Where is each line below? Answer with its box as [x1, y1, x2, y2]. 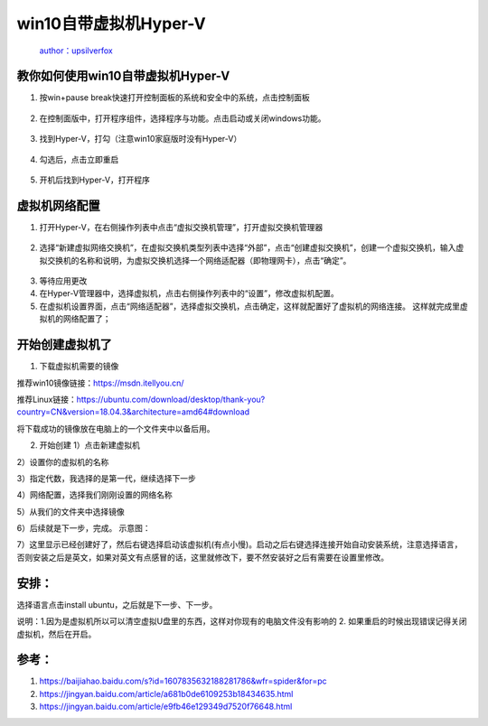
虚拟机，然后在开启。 [16, 628, 97, 639]
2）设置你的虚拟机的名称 [16, 456, 109, 467]
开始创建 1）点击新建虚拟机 [39, 440, 140, 451]
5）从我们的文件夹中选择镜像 [16, 506, 126, 517]
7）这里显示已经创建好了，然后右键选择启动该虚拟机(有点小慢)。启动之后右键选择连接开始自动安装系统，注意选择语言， [16, 539, 463, 550]
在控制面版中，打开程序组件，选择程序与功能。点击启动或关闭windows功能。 [39, 113, 326, 124]
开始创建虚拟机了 [16, 337, 112, 352]
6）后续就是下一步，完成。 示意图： [16, 523, 151, 534]
